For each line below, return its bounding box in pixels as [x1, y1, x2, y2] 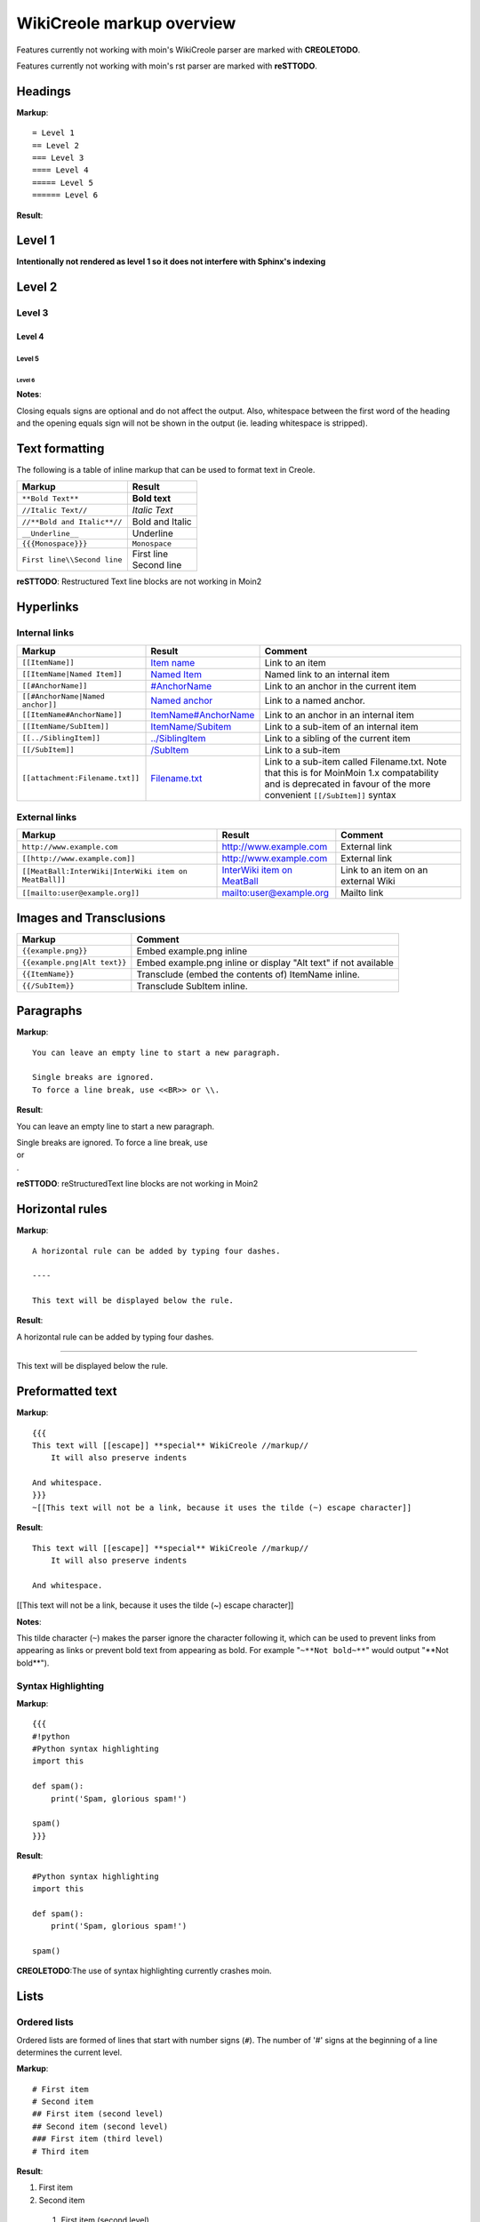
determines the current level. [16, 2047, 123, 2058]
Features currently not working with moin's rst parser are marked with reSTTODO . [16, 60, 317, 71]
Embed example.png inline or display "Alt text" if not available [136, 956, 395, 969]
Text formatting [16, 441, 105, 456]
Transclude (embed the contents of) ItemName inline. [136, 968, 360, 980]
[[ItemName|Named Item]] [21, 669, 123, 679]
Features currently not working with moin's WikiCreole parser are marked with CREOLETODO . [16, 44, 361, 55]
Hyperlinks [16, 600, 79, 615]
